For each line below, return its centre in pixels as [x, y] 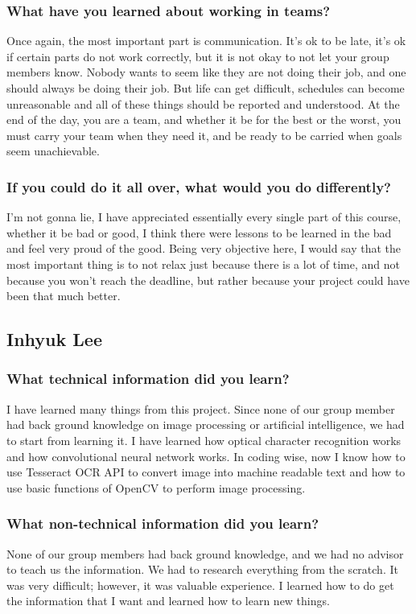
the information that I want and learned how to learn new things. [168, 601]
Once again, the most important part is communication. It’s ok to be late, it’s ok [206, 41]
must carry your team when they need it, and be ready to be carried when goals [204, 135]
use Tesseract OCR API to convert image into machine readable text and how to [206, 472]
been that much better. [64, 296]
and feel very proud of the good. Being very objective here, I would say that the [204, 248]
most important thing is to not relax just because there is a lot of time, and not [203, 264]
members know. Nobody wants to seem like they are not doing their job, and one [206, 72]
